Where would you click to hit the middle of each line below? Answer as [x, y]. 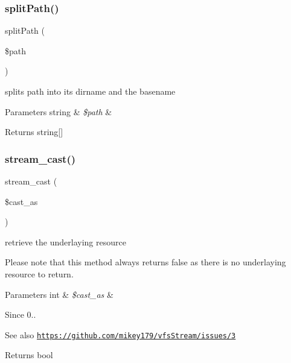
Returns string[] [34, 132]
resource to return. [39, 273]
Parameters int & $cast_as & [59, 294]
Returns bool [29, 355]
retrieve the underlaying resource [66, 241]
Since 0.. [21, 314]
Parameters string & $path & [59, 111]
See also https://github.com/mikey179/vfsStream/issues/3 [120, 334]
